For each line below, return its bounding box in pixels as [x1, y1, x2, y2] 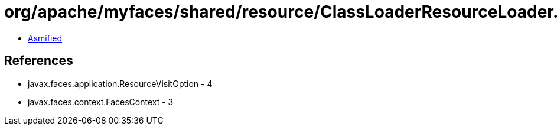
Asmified [28, 32, 63, 43]
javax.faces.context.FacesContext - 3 [28, 96, 174, 107]
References [4, 53, 73, 69]
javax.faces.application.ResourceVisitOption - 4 [28, 78, 213, 89]
